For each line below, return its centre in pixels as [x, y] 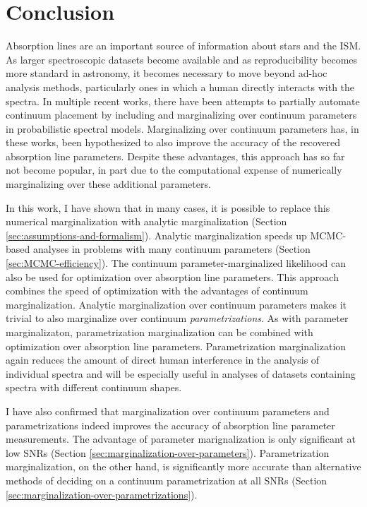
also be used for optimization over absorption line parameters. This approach [172, 276]
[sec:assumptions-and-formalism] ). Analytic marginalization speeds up [156, 235]
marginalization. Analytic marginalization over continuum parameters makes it [176, 304]
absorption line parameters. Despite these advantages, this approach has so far [175, 156]
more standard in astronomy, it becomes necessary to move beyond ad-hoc [167, 73]
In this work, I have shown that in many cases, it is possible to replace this [168, 207]
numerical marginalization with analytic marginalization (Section [146, 221]
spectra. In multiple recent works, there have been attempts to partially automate [183, 101]
